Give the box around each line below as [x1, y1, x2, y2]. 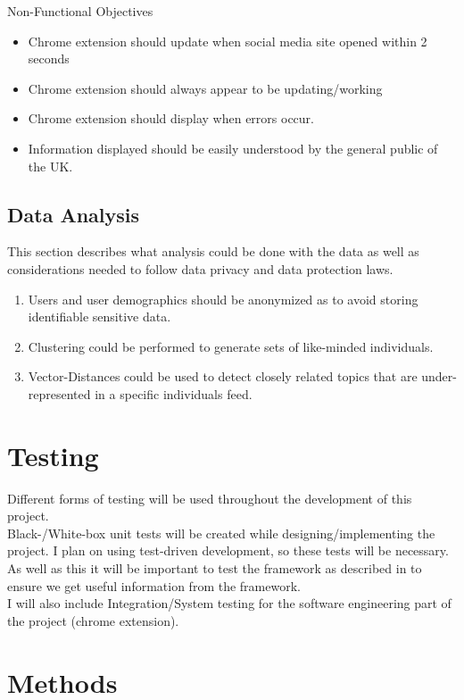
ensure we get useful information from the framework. [7, 576, 301, 595]
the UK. [28, 156, 73, 175]
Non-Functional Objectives [7, 2, 153, 20]
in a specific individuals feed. [95, 384, 253, 403]
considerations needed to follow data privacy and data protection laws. [7, 259, 394, 278]
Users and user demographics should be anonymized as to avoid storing [28, 289, 418, 308]
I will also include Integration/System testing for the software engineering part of [7, 594, 452, 612]
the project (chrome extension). [7, 611, 179, 629]
